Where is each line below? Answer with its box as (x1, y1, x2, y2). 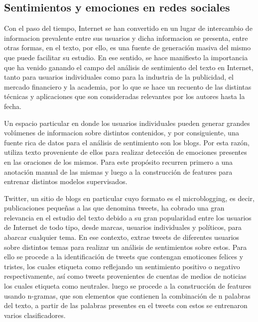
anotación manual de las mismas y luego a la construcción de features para (4, 166, 233, 177)
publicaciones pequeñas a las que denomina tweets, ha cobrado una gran (4, 203, 225, 213)
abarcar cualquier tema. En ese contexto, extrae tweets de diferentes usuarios (4, 232, 240, 242)
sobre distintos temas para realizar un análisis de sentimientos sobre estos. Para (4, 241, 247, 252)
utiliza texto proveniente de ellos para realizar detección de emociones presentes (4, 147, 247, 157)
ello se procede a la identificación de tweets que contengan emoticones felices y (4, 251, 244, 262)
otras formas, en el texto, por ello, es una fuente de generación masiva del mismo (4, 42, 251, 53)
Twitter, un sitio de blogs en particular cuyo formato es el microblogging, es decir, (4, 193, 255, 203)
